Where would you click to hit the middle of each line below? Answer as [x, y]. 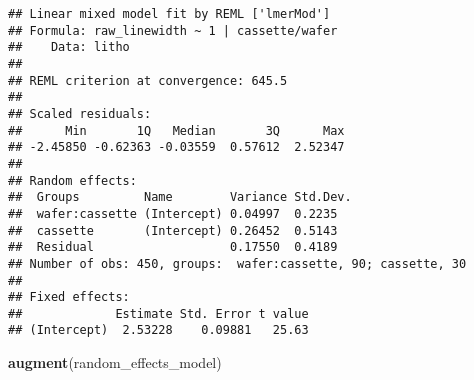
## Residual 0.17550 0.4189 [173, 247]
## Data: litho [69, 47]
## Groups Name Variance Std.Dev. [180, 197]
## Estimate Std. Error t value [158, 313]
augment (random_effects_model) [115, 362]
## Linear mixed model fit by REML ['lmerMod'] [169, 14]
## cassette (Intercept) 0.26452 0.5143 [173, 230]
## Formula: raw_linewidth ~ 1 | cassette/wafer [173, 30]
